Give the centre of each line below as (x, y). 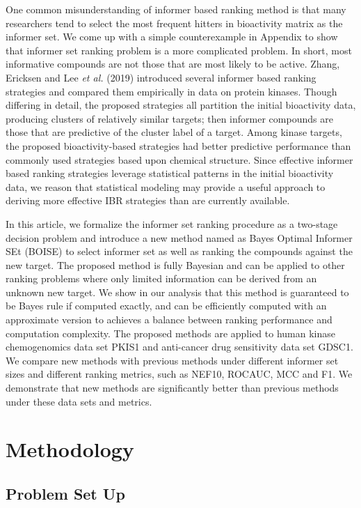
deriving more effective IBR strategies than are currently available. (148, 200)
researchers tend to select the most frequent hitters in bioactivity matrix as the (174, 23)
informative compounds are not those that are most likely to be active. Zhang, (173, 64)
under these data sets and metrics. (79, 401)
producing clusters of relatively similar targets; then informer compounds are (169, 118)
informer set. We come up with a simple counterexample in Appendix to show (172, 37)
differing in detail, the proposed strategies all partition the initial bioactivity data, (181, 105)
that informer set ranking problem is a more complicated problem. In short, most (179, 50)
